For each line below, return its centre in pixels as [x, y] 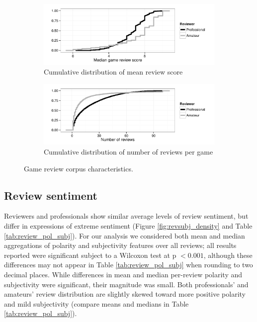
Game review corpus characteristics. [79, 168]
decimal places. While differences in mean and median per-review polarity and [123, 274]
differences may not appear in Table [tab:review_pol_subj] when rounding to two [128, 265]
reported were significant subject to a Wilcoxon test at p [90, 255]
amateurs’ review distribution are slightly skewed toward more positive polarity [125, 294]
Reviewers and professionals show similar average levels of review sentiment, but [126, 216]
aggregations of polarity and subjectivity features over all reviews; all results [120, 245]
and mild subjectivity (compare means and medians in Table [96, 303]
